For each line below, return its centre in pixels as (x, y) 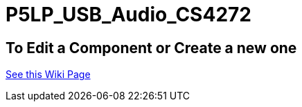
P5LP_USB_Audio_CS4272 (128, 14)
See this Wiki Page (48, 75)
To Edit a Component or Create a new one (151, 48)
